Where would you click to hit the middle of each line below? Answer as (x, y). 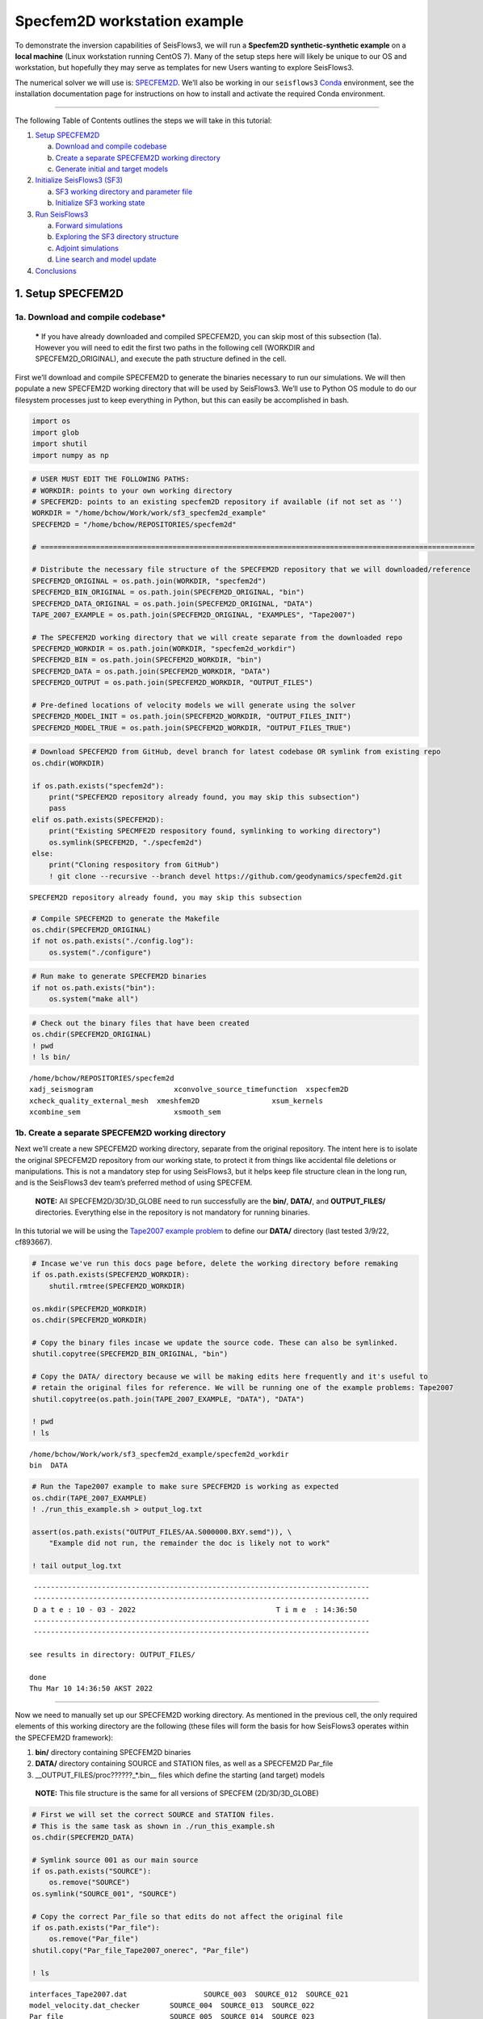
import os (51, 421)
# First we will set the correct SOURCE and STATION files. (153, 1815)
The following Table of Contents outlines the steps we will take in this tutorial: (143, 120)
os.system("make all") (94, 999)
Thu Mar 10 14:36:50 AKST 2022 (91, 1689)
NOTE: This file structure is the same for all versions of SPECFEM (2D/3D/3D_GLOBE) (177, 1794)
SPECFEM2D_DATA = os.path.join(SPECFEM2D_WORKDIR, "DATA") (151, 671)
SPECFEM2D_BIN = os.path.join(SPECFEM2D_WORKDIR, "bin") (147, 660)
